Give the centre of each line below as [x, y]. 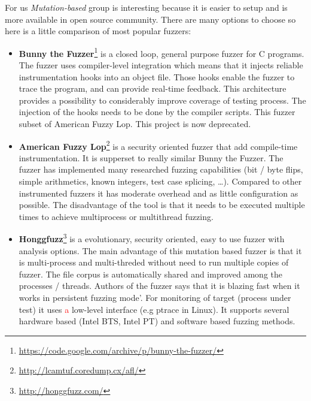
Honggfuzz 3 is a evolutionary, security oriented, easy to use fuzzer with [152, 238]
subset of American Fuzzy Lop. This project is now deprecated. [135, 123]
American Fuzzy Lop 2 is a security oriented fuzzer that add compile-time [158, 145]
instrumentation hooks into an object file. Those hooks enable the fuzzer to [157, 76]
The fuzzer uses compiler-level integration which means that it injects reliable [161, 65]
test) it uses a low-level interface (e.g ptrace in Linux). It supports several [154, 309]
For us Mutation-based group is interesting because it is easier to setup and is [146, 7]
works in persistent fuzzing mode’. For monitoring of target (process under [155, 298]
